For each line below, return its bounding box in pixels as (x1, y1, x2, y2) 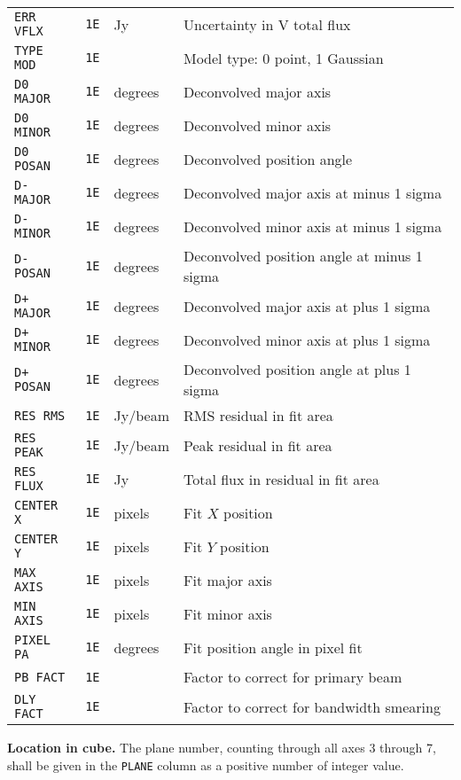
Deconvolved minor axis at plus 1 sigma (184, 329, 431, 350)
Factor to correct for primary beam (184, 667, 402, 687)
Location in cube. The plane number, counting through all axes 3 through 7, (7, 738, 436, 756)
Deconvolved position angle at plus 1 (184, 359, 411, 379)
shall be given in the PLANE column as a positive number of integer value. (7, 755, 404, 774)
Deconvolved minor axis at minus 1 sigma (184, 215, 442, 237)
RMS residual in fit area (184, 405, 333, 425)
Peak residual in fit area (184, 434, 332, 456)
